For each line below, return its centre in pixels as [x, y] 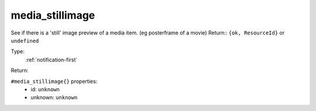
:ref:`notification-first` [51, 60]
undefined [25, 41]
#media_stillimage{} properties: [54, 81]
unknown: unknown [54, 98]
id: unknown [45, 89]
